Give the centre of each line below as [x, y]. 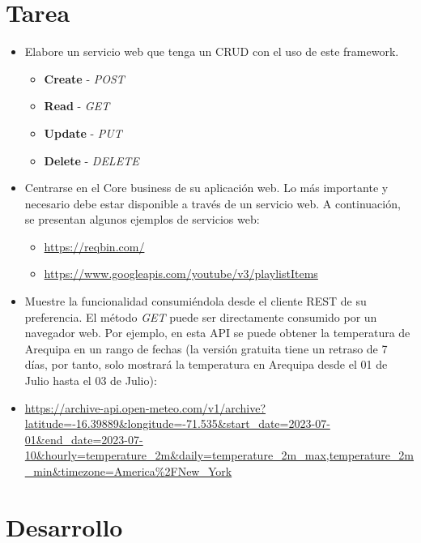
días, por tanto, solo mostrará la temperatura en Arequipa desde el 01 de [206, 364]
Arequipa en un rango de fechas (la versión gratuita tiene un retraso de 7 [206, 348]
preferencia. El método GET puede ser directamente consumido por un [201, 316]
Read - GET [77, 106]
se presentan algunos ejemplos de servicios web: [142, 219]
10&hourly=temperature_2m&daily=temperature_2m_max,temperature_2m [219, 455]
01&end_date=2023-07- [84, 439]
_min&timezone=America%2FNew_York [128, 471]
